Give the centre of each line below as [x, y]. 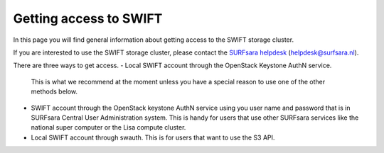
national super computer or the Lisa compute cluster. [108, 127]
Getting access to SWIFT [88, 18]
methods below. [54, 91]
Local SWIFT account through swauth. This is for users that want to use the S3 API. [153, 137]
